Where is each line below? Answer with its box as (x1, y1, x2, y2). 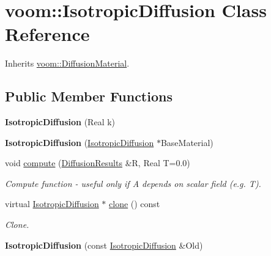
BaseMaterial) (160, 136, 213, 148)
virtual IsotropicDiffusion (5, 197, 99, 210)
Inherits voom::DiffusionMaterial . (5, 57, 130, 70)
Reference (5, 21, 90, 46)
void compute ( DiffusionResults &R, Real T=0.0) (5, 156, 190, 169)
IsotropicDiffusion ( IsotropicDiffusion (5, 136, 154, 148)
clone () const (109, 197, 160, 210)
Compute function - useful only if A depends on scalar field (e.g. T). (5, 177, 261, 189)
